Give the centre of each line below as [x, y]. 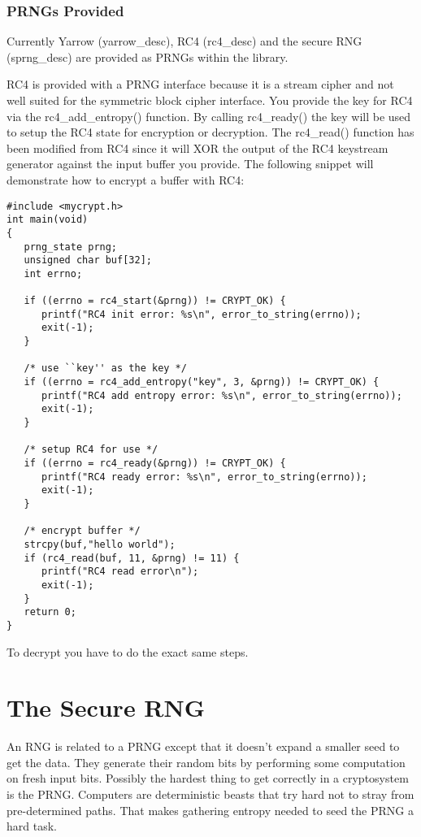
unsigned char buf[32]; [88, 260]
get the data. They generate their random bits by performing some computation [206, 762]
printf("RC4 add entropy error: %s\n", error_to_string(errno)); [221, 395]
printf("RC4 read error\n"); [120, 572]
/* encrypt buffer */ [82, 531]
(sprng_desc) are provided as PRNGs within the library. [148, 56]
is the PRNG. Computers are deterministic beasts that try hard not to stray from [210, 794]
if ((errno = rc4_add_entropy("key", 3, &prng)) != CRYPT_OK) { [202, 382]
